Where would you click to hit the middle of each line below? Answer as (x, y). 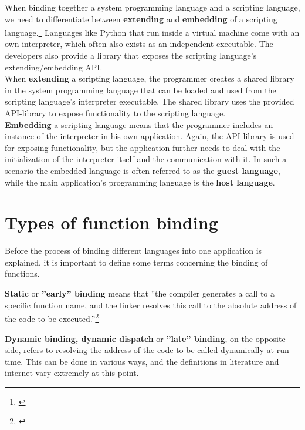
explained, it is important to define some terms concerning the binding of (136, 262)
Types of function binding (111, 222)
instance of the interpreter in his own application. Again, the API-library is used (150, 136)
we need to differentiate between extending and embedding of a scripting (141, 19)
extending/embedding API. (54, 67)
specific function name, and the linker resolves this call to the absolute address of (151, 305)
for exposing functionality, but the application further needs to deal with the (143, 147)
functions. (22, 273)
